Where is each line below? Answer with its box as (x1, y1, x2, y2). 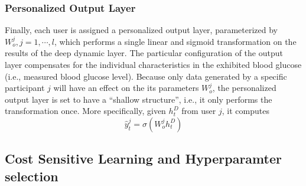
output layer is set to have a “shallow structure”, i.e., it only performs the (5, 93, 272, 105)
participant (5, 81, 45, 94)
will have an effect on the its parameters (53, 81, 199, 94)
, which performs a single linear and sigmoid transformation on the (54, 35, 297, 47)
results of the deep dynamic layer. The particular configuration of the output (5, 47, 283, 59)
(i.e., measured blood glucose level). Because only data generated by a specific (5, 70, 287, 82)
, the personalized (212, 81, 276, 94)
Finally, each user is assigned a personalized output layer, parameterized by (5, 24, 278, 36)
